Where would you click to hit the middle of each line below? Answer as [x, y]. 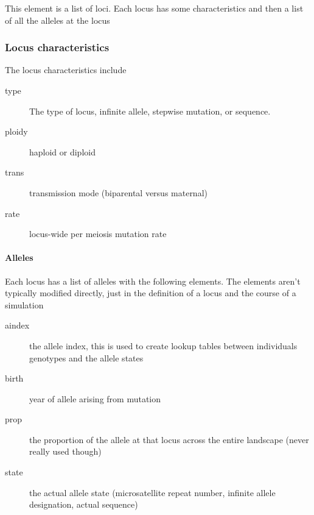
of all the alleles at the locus [58, 20]
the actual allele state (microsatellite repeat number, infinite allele [152, 492]
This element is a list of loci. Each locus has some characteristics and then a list [154, 8]
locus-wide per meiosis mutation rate [98, 234]
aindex [17, 325]
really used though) [65, 451]
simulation [24, 304]
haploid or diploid [62, 151]
